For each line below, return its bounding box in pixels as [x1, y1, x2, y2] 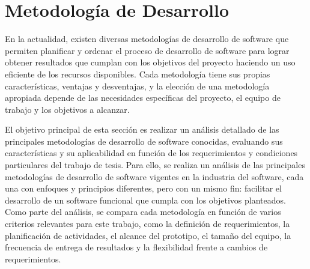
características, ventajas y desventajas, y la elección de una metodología [5, 79, 270, 92]
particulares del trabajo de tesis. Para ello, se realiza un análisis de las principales [5, 159, 305, 171]
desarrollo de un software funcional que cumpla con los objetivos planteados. [5, 193, 286, 206]
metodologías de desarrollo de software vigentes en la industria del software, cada [5, 170, 304, 183]
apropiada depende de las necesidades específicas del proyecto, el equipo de [5, 91, 281, 104]
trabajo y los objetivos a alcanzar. [5, 103, 130, 115]
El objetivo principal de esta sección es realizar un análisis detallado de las [5, 123, 279, 136]
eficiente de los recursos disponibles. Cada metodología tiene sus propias [5, 67, 270, 80]
